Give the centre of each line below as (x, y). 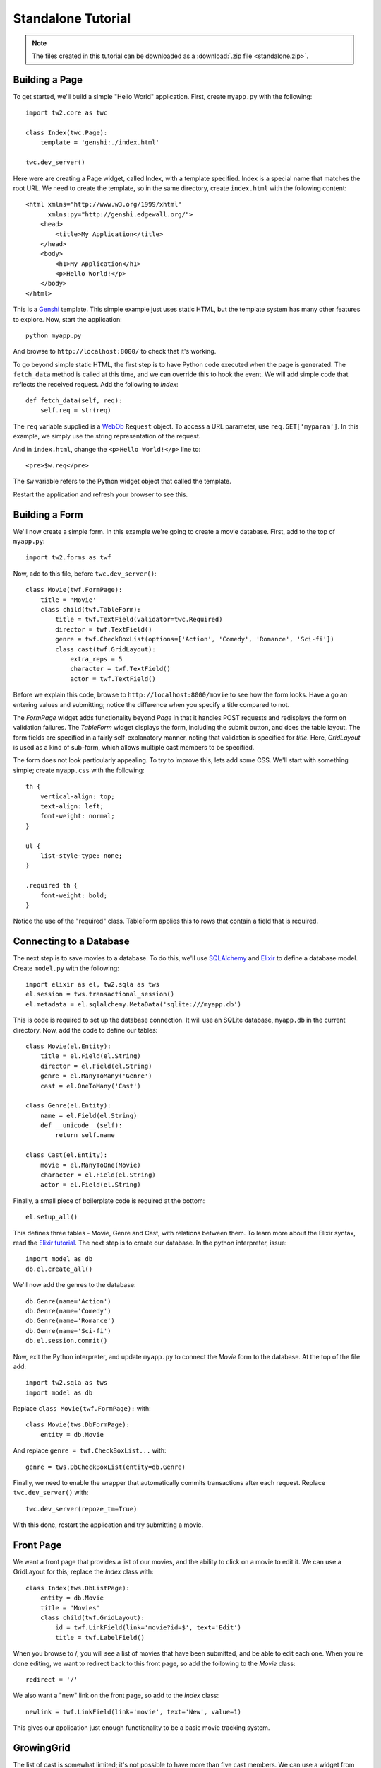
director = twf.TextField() (104, 629)
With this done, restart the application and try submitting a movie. (108, 1525)
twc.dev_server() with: (51, 1493)
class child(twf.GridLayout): (92, 1618)
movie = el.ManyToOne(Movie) (90, 1165)
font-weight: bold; (74, 895)
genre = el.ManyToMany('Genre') (96, 1076)
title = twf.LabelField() (100, 1638)
